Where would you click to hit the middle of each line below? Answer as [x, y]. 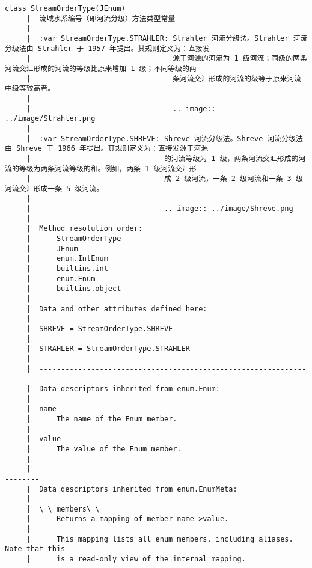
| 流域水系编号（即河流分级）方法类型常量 [101, 18]
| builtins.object [74, 289]
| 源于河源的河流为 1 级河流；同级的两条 [167, 59]
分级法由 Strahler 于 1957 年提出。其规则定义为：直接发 [107, 48]
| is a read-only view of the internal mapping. [136, 559]
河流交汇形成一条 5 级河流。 [54, 188]
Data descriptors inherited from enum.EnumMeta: [138, 489]
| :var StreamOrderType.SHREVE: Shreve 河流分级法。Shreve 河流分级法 [164, 139]
